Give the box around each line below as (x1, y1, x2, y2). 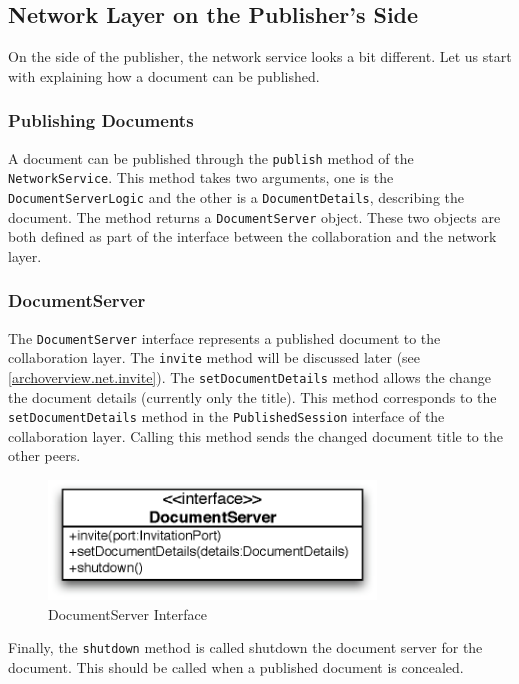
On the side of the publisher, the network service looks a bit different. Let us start (8, 46, 512, 67)
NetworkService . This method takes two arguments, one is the (8, 167, 394, 188)
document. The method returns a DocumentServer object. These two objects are (8, 206, 501, 227)
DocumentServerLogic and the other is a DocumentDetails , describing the (8, 186, 464, 207)
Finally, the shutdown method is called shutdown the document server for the (8, 637, 483, 658)
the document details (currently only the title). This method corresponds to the (8, 386, 497, 407)
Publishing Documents (8, 108, 194, 133)
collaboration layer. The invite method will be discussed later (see (8, 347, 421, 368)
